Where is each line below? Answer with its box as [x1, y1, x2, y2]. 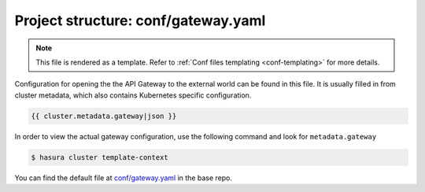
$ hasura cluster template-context [31, 153, 168, 161]
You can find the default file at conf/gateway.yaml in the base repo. [14, 173, 232, 183]
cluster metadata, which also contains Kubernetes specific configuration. [14, 90, 252, 100]
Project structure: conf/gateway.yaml [14, 12, 266, 29]
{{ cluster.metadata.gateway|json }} [31, 111, 177, 120]
